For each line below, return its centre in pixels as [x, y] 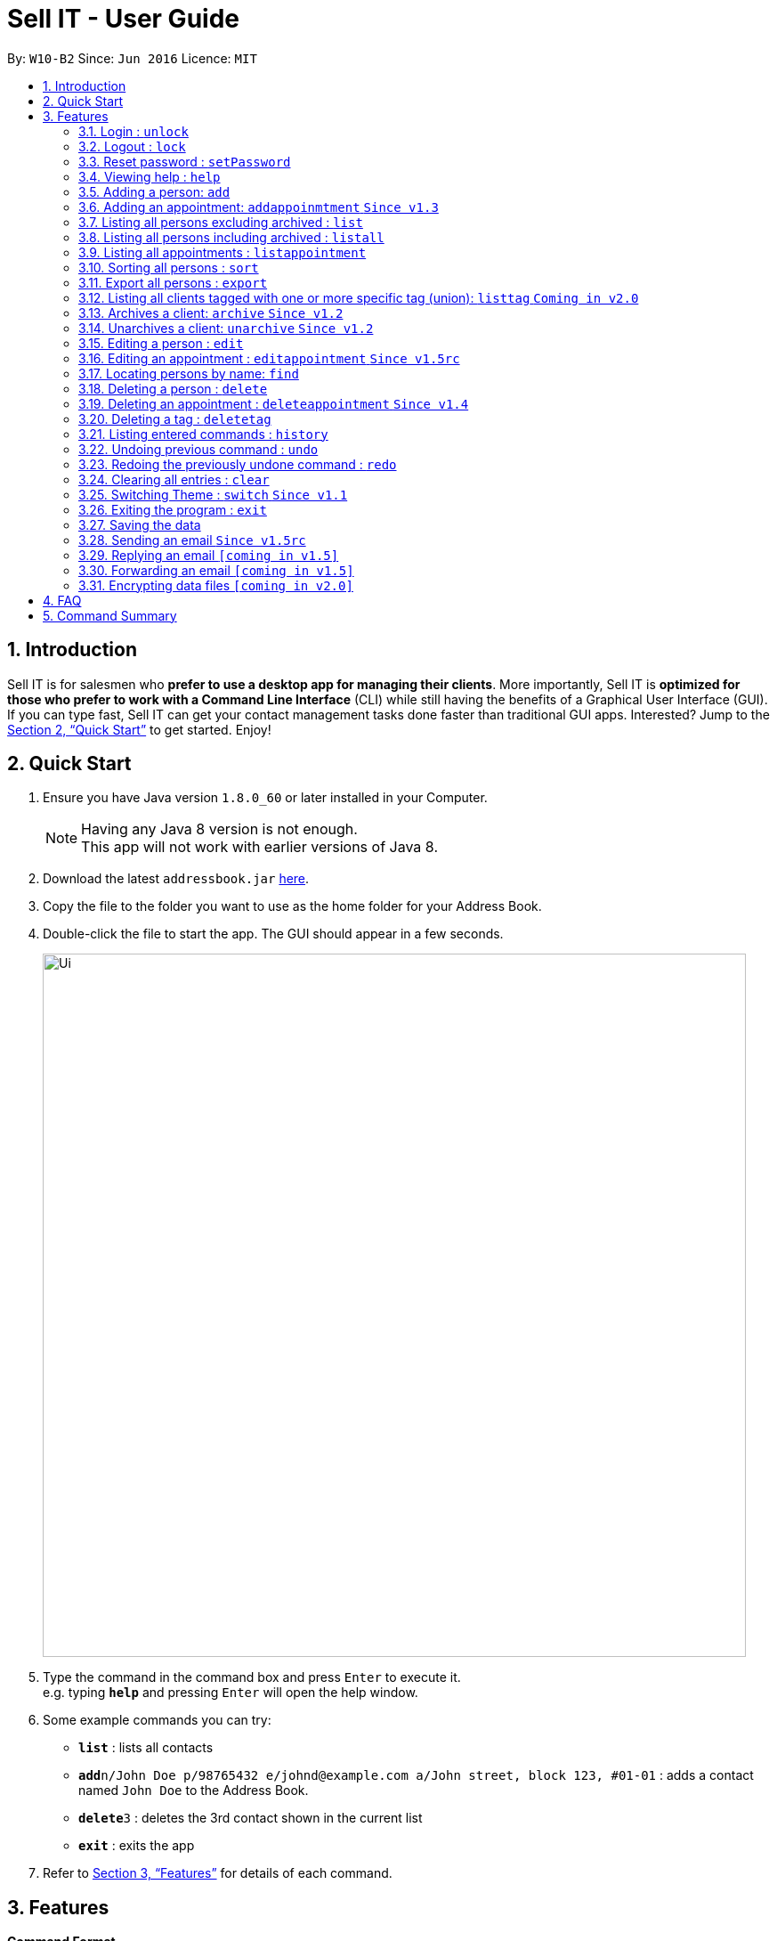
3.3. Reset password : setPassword [185, 161]
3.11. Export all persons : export [173, 282]
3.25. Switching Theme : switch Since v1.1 [213, 494]
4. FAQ [62, 600]
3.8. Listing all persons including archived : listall [231, 237]
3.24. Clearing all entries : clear [174, 479]
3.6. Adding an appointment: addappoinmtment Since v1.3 [259, 207]
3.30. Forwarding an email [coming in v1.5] [216, 570]
